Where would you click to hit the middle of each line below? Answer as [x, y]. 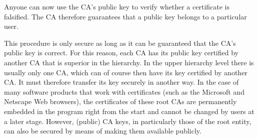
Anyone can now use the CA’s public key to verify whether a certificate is [117, 6]
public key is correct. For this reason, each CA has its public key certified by [121, 53]
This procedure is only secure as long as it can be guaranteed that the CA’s [120, 43]
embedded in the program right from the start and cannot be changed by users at [129, 111]
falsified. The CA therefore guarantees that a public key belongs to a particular [125, 16]
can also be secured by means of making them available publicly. [103, 131]
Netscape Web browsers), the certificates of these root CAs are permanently [120, 101]
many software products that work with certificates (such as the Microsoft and [124, 91]
